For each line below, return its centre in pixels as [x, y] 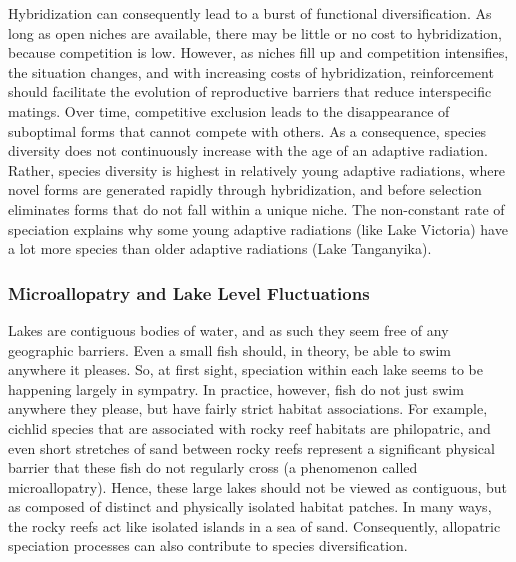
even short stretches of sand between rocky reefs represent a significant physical [251, 447]
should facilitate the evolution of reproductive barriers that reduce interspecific [250, 91]
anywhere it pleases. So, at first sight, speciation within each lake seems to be [246, 369]
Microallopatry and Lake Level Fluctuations [189, 292]
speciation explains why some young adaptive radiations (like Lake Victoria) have [258, 228]
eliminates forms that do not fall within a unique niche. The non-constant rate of [256, 208]
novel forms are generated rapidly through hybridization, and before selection [245, 189]
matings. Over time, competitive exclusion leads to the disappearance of [229, 110]
